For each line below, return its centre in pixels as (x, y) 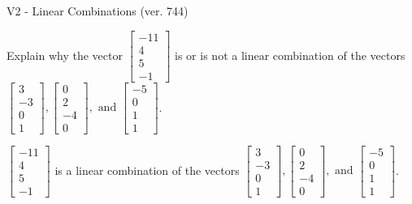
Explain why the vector (65, 55)
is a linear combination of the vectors (147, 170)
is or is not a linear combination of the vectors (290, 55)
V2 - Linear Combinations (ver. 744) (98, 11)
